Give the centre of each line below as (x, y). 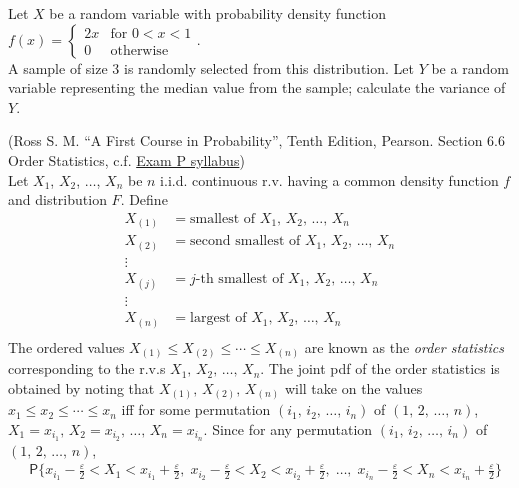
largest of (218, 318)
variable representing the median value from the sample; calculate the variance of (257, 87)
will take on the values (353, 387)
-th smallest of (239, 278)
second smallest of (245, 241)
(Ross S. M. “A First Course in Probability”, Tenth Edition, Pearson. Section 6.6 (256, 140)
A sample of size (58, 67)
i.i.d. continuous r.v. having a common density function (329, 179)
